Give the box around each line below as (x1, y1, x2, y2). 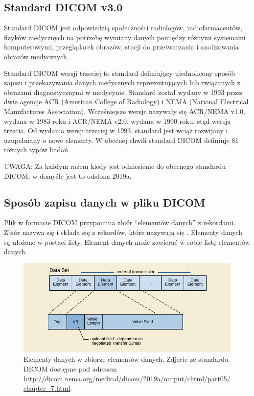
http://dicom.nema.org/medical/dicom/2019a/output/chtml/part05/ (23, 373, 231, 383)
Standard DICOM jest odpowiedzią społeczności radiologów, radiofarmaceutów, (4, 23, 243, 33)
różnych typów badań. (4, 144, 70, 155)
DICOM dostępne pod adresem (23, 364, 117, 374)
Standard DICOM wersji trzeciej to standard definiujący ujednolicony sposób (4, 68, 235, 78)
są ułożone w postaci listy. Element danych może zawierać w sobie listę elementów (4, 236, 250, 247)
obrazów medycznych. (4, 51, 69, 61)
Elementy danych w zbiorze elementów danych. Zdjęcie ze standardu (23, 354, 229, 364)
